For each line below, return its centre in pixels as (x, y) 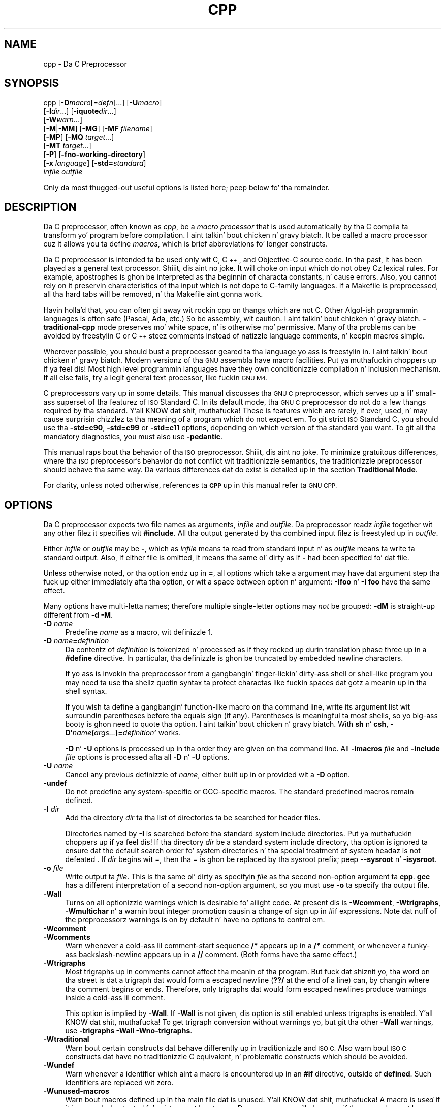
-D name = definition (76, 641)
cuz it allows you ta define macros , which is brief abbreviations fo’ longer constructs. (186, 244)
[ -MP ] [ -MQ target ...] (79, 137)
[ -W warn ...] (63, 120)
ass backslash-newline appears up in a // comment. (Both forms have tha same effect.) (211, 955)
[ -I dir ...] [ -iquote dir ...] (80, 111)
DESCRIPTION (40, 207)
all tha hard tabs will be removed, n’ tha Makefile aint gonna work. (153, 294)
